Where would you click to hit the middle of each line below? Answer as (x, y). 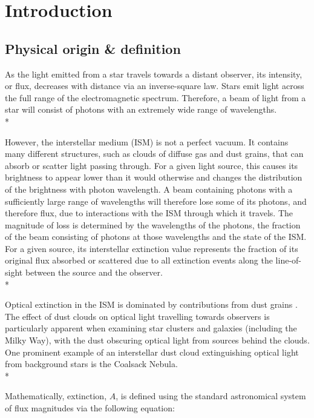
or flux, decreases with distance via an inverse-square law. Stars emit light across (155, 86)
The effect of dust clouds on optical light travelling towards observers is (137, 316)
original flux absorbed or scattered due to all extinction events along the (139, 260)
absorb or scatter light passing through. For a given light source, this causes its (152, 165)
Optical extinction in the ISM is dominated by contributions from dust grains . (151, 304)
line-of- (289, 260)
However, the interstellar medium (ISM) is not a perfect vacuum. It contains (147, 141)
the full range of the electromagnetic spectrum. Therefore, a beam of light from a (155, 97)
